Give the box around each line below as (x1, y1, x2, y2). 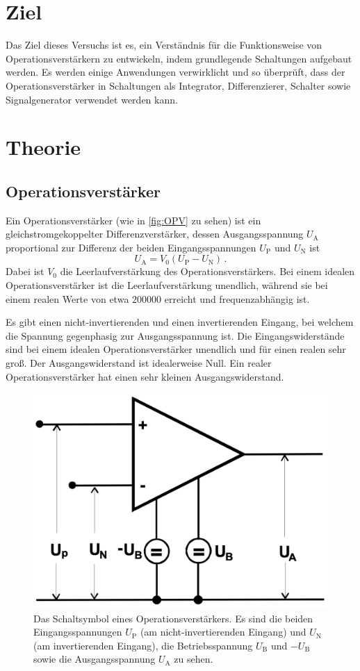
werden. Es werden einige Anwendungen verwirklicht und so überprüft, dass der (6, 65, 345, 79)
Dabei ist (6, 264, 44, 279)
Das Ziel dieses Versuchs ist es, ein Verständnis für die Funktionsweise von (6, 38, 322, 52)
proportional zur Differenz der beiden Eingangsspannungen (6, 240, 256, 254)
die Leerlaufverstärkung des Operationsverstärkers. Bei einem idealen (60, 264, 355, 279)
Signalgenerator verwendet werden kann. (6, 92, 178, 106)
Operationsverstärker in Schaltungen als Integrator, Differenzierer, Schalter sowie (6, 78, 351, 92)
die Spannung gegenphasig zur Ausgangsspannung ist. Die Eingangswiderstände (6, 328, 345, 342)
